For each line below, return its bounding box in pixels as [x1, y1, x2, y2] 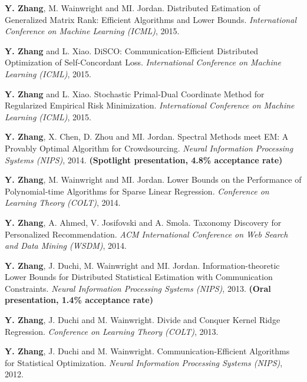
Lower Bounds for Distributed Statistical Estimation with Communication [5, 271, 273, 283]
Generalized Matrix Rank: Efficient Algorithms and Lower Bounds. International [5, 13, 296, 25]
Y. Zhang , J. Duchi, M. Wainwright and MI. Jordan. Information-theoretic [5, 259, 280, 271]
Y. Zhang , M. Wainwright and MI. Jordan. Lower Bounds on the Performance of [5, 173, 302, 186]
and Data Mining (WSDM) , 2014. [5, 239, 127, 252]
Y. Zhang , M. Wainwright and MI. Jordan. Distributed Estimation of [5, 2, 260, 14]
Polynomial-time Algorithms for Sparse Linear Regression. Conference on [5, 185, 269, 197]
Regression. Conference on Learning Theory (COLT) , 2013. [5, 325, 219, 337]
